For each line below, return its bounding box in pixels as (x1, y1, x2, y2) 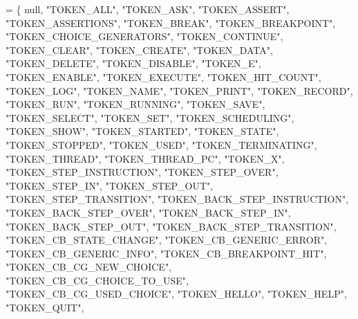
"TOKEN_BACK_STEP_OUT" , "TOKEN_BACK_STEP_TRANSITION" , (6, 219, 337, 233)
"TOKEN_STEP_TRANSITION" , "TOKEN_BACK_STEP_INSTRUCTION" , (6, 192, 349, 206)
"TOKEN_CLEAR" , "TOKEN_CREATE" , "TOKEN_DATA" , (6, 42, 273, 57)
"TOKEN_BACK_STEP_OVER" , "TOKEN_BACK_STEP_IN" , (6, 205, 291, 219)
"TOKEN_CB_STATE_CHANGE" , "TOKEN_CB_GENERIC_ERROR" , (6, 233, 328, 247)
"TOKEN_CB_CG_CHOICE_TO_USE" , (6, 273, 189, 287)
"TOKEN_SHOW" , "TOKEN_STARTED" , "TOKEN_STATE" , (6, 124, 279, 138)
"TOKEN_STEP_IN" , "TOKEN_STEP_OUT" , (6, 178, 214, 192)
